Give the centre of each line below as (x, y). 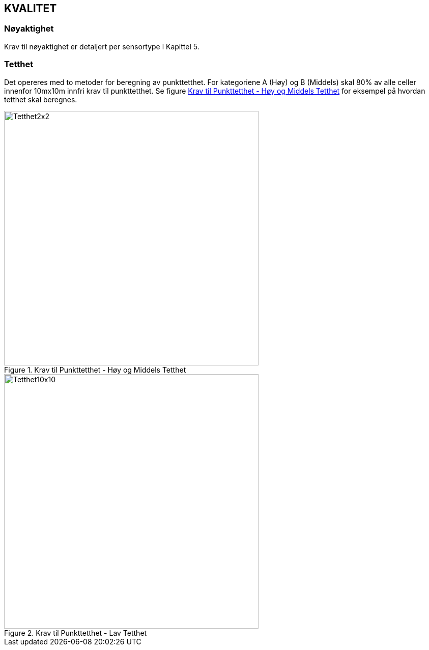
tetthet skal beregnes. (41, 99)
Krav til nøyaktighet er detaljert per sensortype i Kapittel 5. (102, 46)
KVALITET (31, 8)
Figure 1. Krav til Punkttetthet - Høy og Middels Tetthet (95, 370)
